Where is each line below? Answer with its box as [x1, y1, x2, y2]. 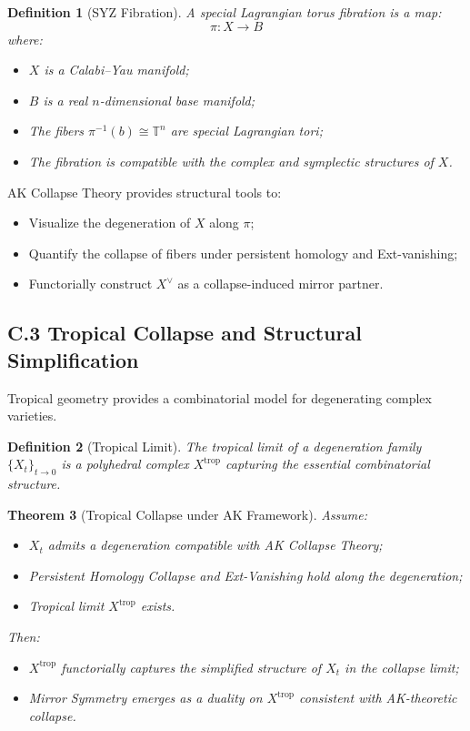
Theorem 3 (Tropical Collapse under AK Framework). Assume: [7, 504, 368, 523]
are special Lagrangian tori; [170, 121, 323, 140]
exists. [140, 596, 175, 615]
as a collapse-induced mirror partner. [177, 274, 384, 293]
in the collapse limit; [345, 657, 459, 676]
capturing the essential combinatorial [225, 454, 430, 473]
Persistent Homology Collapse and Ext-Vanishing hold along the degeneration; [28, 565, 463, 584]
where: [7, 29, 43, 48]
